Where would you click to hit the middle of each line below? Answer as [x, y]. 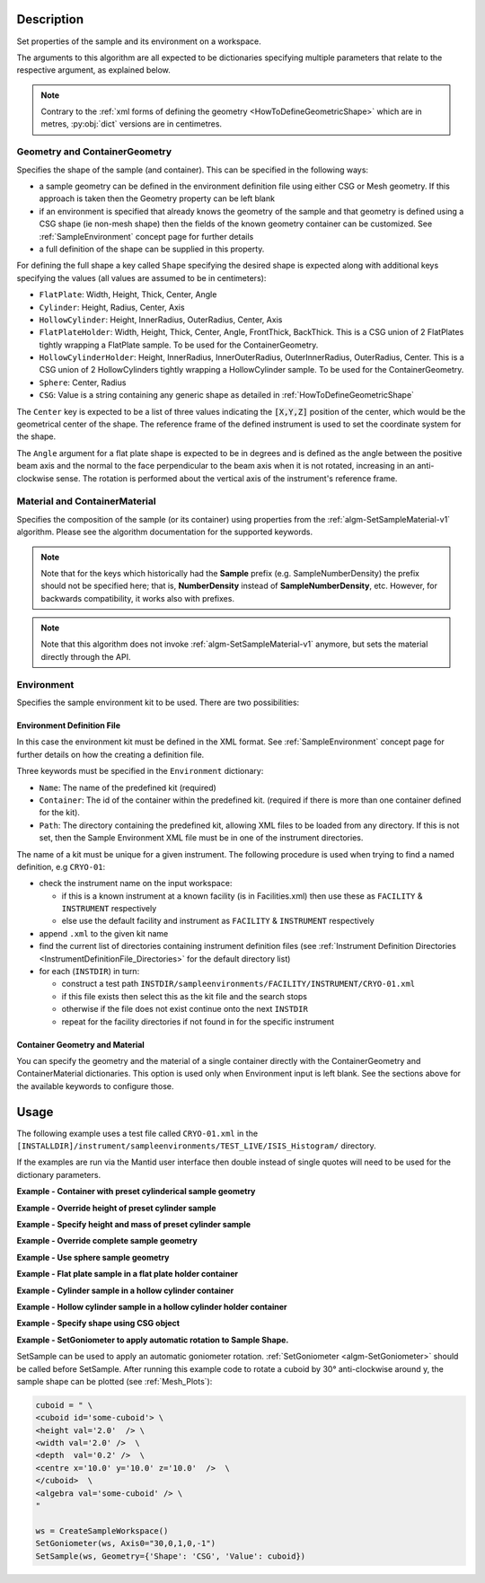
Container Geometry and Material [81, 1044]
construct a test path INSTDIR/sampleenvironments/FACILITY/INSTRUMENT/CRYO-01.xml [238, 984]
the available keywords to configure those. [95, 1086]
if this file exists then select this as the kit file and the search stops [185, 996]
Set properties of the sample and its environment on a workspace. [139, 41]
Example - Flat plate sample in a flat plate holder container [127, 1274]
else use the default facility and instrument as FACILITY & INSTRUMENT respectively [218, 921]
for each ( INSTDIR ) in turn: [89, 972]
